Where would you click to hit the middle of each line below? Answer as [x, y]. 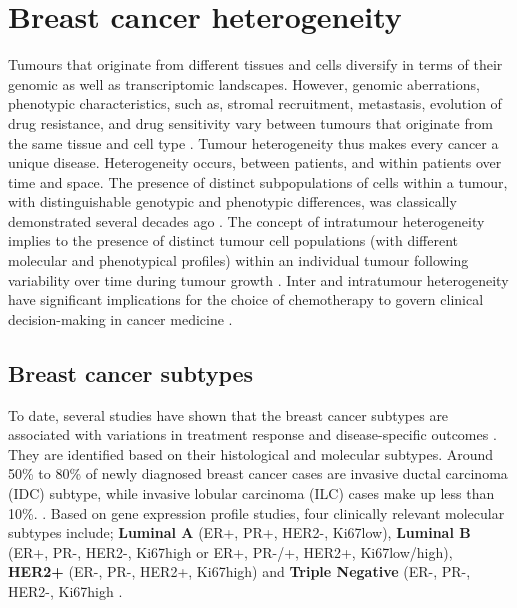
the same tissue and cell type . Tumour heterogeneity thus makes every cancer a [253, 142]
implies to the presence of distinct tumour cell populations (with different [233, 240]
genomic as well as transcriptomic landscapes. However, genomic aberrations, [244, 83]
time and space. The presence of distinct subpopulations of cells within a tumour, [258, 181]
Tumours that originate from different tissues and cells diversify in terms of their [255, 64]
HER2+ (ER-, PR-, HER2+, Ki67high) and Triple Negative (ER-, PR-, [239, 571]
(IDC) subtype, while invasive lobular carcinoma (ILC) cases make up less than [251, 493]
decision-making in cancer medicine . [120, 318]
